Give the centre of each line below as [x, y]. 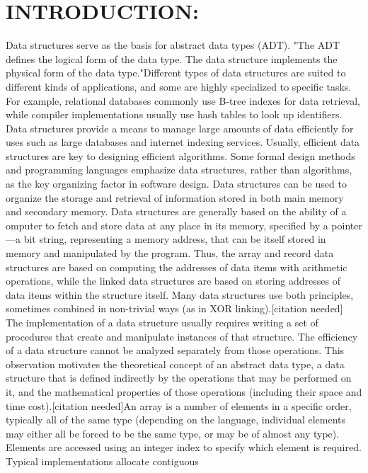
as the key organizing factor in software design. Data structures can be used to [176, 184]
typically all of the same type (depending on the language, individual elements [176, 420]
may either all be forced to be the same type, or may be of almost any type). [173, 433]
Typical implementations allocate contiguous [102, 461]
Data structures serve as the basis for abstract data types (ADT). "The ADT [173, 45]
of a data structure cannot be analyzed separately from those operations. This [175, 350]
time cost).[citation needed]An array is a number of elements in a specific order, [179, 405]
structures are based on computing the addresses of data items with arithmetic [177, 267]
